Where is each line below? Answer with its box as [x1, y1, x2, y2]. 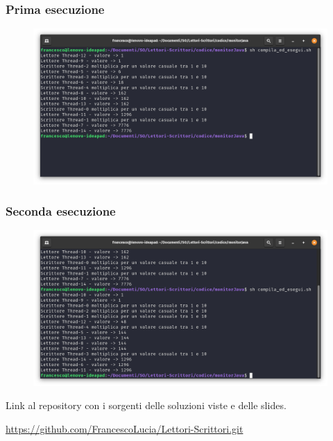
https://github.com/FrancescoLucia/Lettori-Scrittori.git [6, 422, 244, 436]
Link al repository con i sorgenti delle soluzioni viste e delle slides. [6, 398, 287, 413]
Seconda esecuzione [6, 202, 116, 220]
